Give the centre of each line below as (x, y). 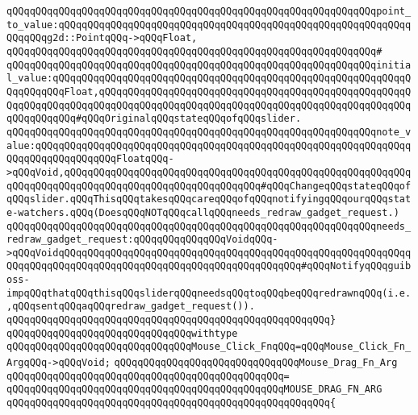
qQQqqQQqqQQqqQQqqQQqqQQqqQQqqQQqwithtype (122, 333)
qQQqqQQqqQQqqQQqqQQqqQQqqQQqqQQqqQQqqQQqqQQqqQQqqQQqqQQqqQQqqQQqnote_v (209, 132)
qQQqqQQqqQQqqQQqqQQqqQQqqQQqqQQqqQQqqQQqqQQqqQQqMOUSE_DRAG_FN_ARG (194, 390)
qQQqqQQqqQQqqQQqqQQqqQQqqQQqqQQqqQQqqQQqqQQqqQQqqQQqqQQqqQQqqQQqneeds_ (209, 226)
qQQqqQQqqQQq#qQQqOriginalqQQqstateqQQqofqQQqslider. (154, 119)
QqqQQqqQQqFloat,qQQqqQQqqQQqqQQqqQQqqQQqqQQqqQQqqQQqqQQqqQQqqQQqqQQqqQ (209, 91)
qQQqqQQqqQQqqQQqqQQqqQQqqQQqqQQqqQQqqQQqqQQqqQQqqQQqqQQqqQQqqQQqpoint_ (209, 11)
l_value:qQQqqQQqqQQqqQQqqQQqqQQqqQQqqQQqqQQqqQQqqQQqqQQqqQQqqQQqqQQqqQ (209, 79)
